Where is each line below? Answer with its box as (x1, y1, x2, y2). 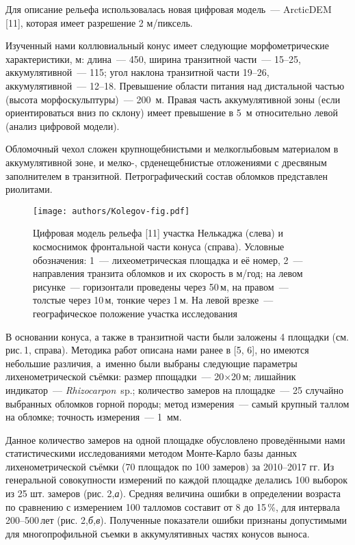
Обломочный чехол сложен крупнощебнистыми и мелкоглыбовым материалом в (5, 142, 339, 156)
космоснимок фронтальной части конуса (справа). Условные (33, 239, 285, 253)
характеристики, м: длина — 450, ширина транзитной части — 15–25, (5, 51, 301, 66)
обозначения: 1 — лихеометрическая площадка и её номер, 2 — (33, 252, 303, 267)
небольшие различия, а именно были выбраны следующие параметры (5, 356, 298, 370)
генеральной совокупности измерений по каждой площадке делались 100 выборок (5, 473, 348, 487)
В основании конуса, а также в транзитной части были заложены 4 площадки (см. (5, 329, 349, 343)
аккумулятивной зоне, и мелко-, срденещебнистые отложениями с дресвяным (5, 155, 327, 169)
